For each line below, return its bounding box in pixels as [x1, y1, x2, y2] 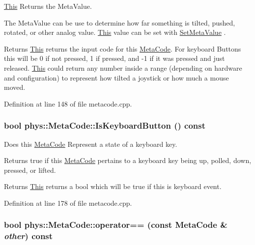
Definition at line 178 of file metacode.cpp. [4, 197, 132, 208]
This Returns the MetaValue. [4, 1, 92, 11]
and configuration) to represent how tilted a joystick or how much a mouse [4, 72, 229, 82]
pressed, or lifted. [4, 164, 56, 175]
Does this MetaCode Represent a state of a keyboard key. [4, 138, 177, 149]
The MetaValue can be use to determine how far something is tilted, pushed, [4, 17, 235, 27]
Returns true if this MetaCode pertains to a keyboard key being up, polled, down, [4, 155, 252, 165]
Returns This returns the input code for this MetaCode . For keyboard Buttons [4, 43, 241, 54]
